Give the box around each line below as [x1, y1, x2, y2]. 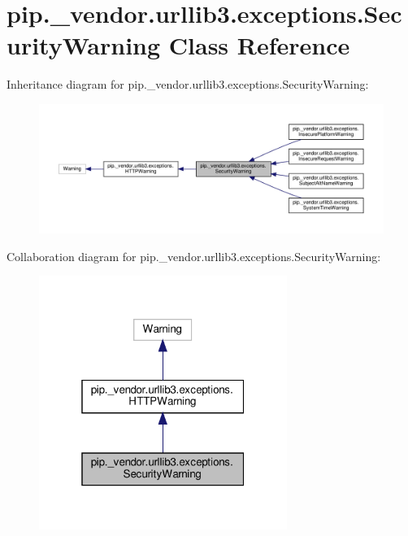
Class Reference [168, 28, 350, 62]
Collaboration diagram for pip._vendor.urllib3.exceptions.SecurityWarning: [7, 247, 381, 264]
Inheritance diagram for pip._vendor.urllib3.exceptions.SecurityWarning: [7, 76, 369, 93]
